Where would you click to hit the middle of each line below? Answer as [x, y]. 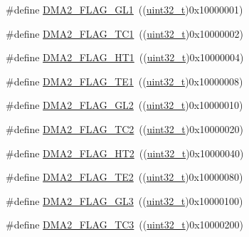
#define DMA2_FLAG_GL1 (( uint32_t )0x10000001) [124, 9]
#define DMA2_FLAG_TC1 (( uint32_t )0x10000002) [125, 33]
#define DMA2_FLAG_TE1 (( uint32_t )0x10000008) [124, 81]
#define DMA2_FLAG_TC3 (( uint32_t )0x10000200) [125, 225]
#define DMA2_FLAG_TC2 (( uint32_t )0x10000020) [125, 128]
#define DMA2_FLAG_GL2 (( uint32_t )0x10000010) [124, 105]
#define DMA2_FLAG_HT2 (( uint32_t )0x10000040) [125, 153]
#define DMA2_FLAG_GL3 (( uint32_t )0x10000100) [124, 200]
